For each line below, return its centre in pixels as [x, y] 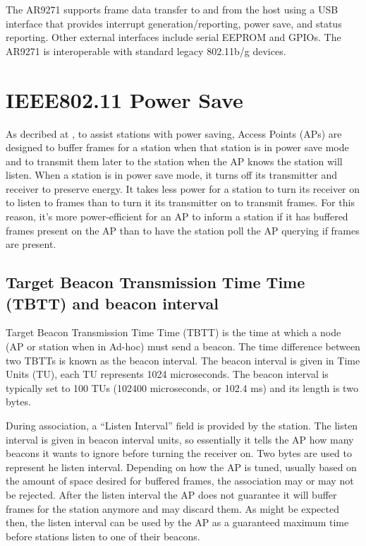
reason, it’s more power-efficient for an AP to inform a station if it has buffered [177, 216]
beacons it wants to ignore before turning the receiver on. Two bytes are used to [179, 453]
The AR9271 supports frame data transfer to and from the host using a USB [172, 9]
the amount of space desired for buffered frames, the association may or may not [180, 481]
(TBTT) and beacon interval [112, 303]
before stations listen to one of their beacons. [103, 536]
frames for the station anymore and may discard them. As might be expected [172, 508]
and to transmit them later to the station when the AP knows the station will [174, 161]
